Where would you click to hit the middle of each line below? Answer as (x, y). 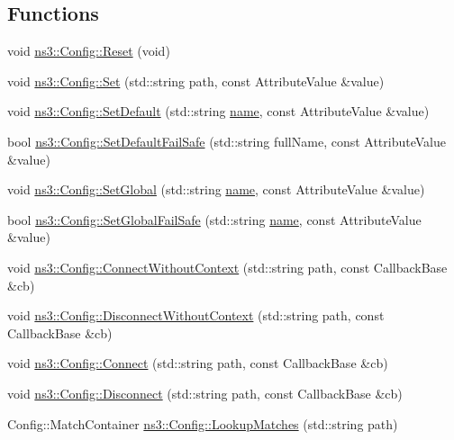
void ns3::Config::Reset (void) (89, 51)
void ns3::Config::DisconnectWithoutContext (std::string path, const (196, 315)
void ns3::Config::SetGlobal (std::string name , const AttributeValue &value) (216, 189)
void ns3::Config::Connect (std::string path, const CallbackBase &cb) (198, 363)
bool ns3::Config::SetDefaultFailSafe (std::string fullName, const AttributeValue (227, 141)
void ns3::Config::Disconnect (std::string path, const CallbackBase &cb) (205, 393)
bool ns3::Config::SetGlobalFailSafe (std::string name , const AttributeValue (214, 219)
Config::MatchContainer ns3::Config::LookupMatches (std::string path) (203, 423)
